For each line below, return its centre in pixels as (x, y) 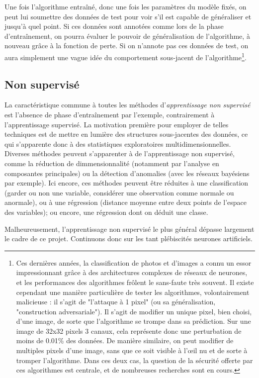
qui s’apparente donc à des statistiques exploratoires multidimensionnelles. (118, 143)
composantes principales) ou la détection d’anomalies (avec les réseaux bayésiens (127, 173)
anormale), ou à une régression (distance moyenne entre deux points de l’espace (126, 202)
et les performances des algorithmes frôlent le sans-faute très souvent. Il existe (135, 282)
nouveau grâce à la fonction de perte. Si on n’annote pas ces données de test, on (127, 46)
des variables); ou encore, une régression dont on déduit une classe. (106, 212)
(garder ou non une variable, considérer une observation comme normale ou (119, 192)
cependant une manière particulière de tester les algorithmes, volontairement (133, 292)
